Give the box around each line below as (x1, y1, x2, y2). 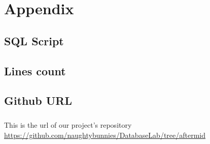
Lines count (4, 63, 66, 78)
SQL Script (4, 33, 64, 48)
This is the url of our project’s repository (4, 120, 132, 130)
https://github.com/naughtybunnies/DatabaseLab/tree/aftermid (4, 129, 206, 140)
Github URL (4, 93, 72, 108)
